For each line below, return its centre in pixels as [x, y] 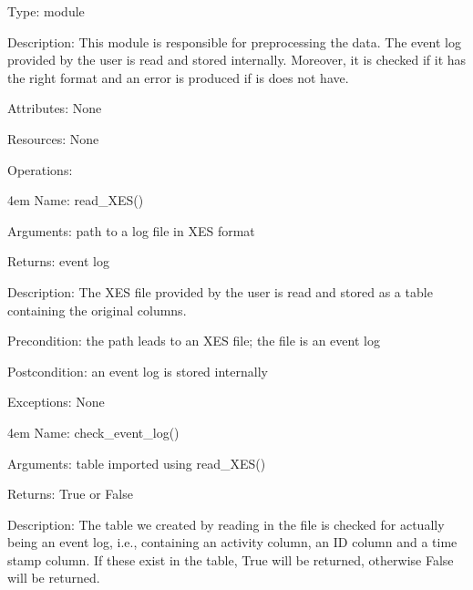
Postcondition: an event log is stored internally [138, 371]
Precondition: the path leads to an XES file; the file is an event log [194, 341]
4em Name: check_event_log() [93, 432]
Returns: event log [58, 261]
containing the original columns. [97, 310]
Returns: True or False [70, 494]
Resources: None [53, 138]
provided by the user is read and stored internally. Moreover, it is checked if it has [237, 60]
